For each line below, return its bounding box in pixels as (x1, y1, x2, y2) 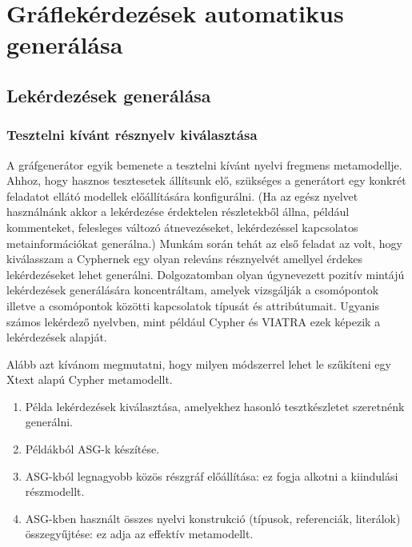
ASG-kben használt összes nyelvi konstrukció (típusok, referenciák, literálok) (25, 509, 401, 526)
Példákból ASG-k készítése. (25, 441, 160, 457)
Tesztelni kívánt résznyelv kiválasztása (6, 125, 258, 145)
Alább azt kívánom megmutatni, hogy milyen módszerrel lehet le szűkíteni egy (6, 355, 391, 372)
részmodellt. (25, 483, 85, 500)
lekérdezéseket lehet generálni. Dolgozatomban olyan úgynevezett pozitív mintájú (6, 266, 405, 282)
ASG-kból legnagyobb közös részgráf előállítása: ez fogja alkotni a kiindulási (25, 467, 398, 484)
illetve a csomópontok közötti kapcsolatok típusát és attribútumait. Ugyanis (6, 297, 379, 313)
